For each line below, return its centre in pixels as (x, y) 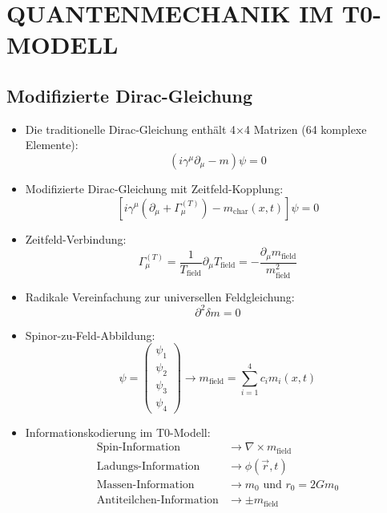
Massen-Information (145, 485)
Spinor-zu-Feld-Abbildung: (90, 335)
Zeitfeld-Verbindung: (76, 238)
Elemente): (52, 145)
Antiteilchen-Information (157, 501)
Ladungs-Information (148, 466)
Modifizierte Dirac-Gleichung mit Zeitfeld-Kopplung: (154, 188)
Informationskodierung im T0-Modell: (118, 432)
